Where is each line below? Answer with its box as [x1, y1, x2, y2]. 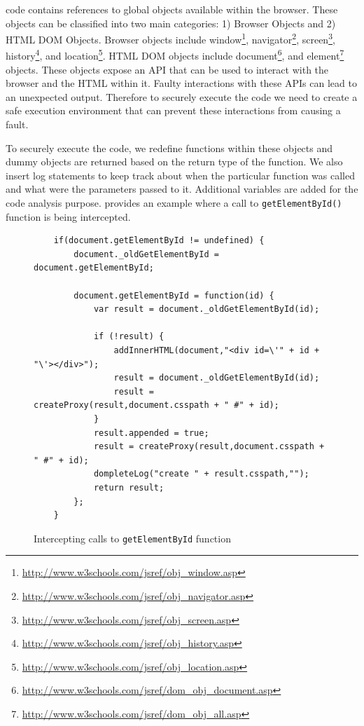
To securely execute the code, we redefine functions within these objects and [6, 140, 333, 155]
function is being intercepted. [6, 209, 131, 224]
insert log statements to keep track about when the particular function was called [6, 167, 355, 182]
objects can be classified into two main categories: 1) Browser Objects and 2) [6, 15, 336, 30]
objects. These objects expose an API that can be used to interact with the [6, 62, 329, 76]
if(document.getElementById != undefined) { [53, 235, 265, 246]
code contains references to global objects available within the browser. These [6, 2, 338, 16]
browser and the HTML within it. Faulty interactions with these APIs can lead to [6, 76, 357, 90]
